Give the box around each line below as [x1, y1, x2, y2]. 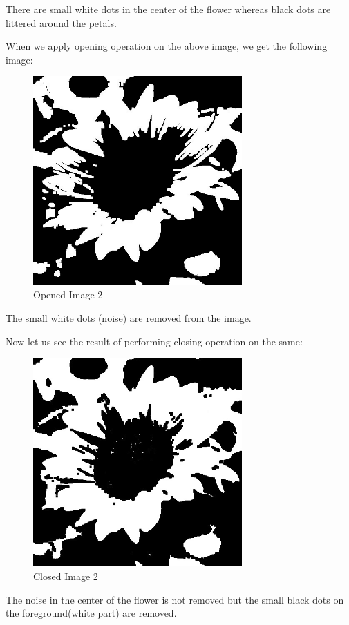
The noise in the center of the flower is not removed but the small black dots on [6, 592, 344, 606]
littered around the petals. [6, 15, 117, 30]
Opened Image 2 [33, 287, 103, 302]
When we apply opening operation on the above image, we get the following [6, 39, 328, 53]
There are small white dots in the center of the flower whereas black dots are [6, 2, 331, 16]
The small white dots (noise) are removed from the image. [6, 310, 252, 325]
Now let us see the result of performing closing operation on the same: [6, 334, 303, 348]
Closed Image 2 [33, 569, 98, 584]
